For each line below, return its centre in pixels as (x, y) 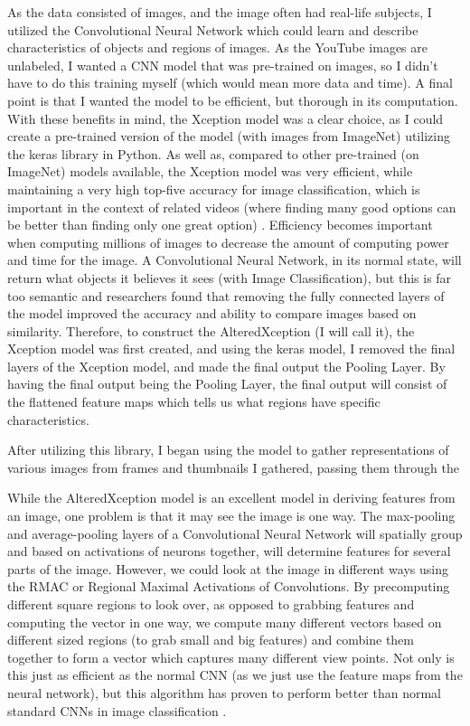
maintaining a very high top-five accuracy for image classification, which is (214, 189)
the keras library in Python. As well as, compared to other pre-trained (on (213, 153)
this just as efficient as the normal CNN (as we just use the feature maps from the (235, 675)
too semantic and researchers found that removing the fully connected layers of (226, 295)
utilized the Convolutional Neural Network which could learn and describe (213, 29)
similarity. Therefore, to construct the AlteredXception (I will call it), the (211, 330)
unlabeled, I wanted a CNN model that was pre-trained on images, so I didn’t (223, 65)
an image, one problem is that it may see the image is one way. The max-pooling (231, 516)
